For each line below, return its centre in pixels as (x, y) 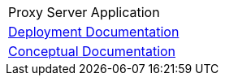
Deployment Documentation (94, 32)
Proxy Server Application (84, 12)
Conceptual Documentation (92, 51)
